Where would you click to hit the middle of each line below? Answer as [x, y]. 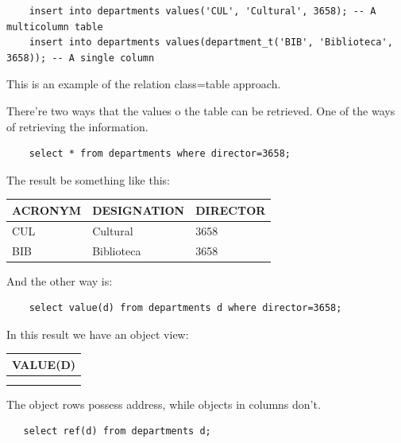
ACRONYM [47, 210]
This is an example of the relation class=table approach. [144, 84]
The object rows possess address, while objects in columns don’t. [164, 404]
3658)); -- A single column [81, 58]
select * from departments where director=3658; [160, 154]
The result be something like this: [88, 179]
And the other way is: [60, 280]
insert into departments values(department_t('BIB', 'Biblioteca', [211, 43]
